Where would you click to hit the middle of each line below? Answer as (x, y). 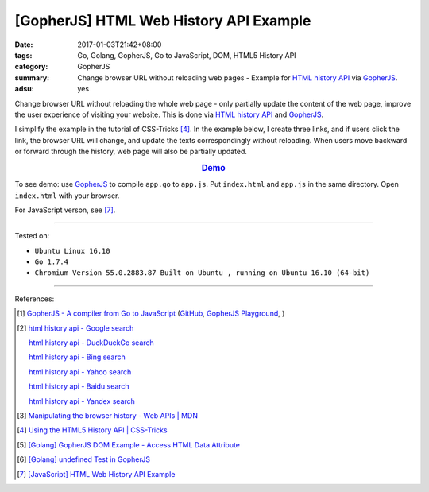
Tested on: (32, 236)
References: (35, 299)
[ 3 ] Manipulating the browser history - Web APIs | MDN (108, 415)
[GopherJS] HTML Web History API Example (163, 21)
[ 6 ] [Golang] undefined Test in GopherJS (84, 459)
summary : (32, 77)
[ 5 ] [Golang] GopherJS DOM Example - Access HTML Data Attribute (129, 444)
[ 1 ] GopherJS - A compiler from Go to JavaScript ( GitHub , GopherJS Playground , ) (151, 313)
